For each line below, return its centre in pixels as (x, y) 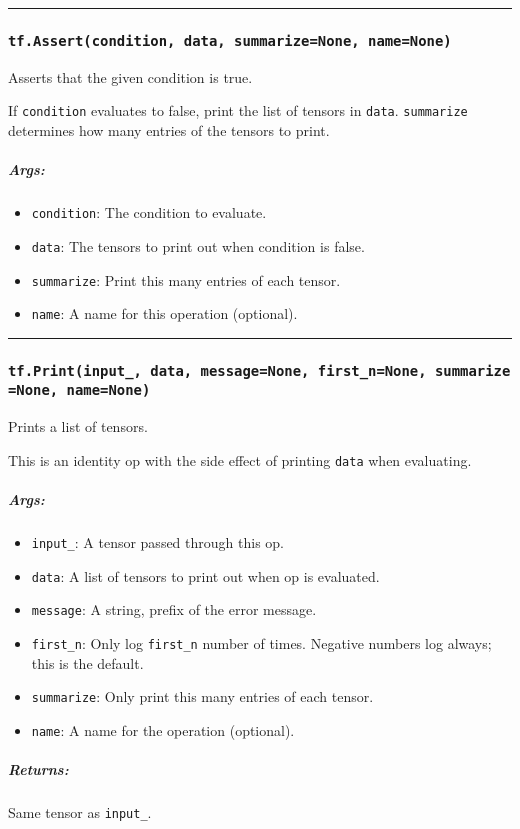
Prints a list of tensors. (78, 426)
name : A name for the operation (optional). (163, 729)
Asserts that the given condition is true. (130, 76)
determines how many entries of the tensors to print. (169, 130)
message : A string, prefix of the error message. (174, 609)
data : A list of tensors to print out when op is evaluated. (205, 575)
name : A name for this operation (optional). (164, 313)
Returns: (38, 769)
